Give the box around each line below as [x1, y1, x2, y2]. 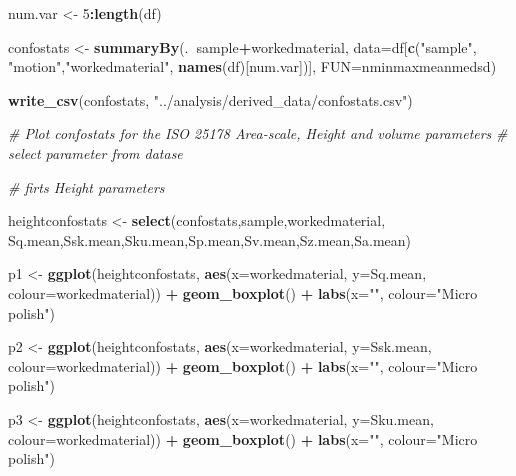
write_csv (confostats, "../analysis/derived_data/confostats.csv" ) [8, 89, 413, 110]
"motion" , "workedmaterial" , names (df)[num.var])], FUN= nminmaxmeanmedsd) [8, 56, 497, 77]
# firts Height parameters [8, 176, 165, 197]
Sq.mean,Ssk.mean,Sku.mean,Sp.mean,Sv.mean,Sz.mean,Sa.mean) [8, 229, 412, 250]
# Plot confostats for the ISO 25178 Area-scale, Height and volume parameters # [8, 123, 508, 144]
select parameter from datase [8, 142, 183, 163]
